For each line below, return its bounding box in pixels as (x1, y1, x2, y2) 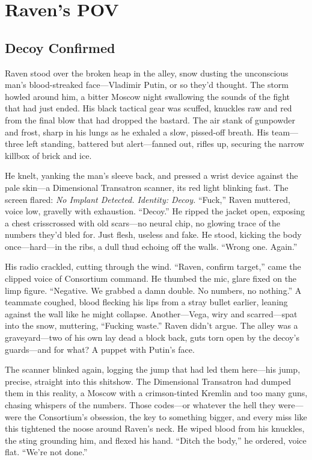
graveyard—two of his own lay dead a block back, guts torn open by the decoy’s (5, 331, 299, 344)
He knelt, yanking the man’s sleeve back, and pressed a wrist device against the (5, 169, 298, 182)
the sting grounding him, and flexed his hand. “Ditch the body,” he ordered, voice (5, 434, 307, 446)
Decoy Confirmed (5, 38, 115, 57)
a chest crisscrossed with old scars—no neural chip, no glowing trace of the (5, 216, 281, 229)
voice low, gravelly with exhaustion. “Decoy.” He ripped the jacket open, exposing (5, 205, 305, 217)
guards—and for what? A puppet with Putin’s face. (5, 343, 195, 355)
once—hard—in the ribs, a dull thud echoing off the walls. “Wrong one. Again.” (5, 240, 298, 252)
